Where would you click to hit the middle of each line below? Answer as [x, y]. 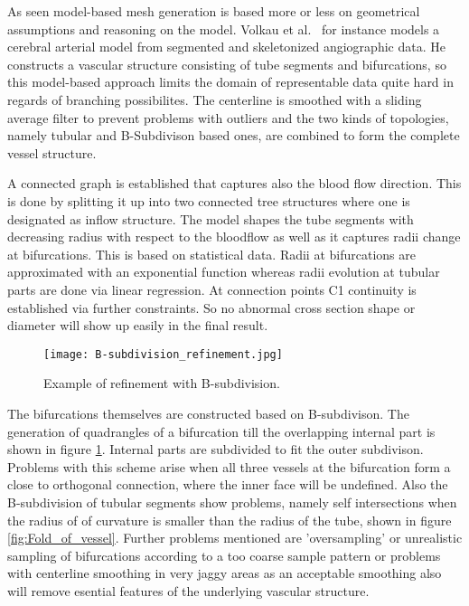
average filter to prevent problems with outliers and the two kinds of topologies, [228, 117]
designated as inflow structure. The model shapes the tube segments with [211, 218]
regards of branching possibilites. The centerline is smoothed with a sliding [215, 99]
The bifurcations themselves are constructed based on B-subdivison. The [208, 413]
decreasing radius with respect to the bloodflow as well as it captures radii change [234, 237]
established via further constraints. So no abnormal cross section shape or [211, 307]
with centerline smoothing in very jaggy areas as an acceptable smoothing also [225, 573]
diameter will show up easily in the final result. [138, 325]
